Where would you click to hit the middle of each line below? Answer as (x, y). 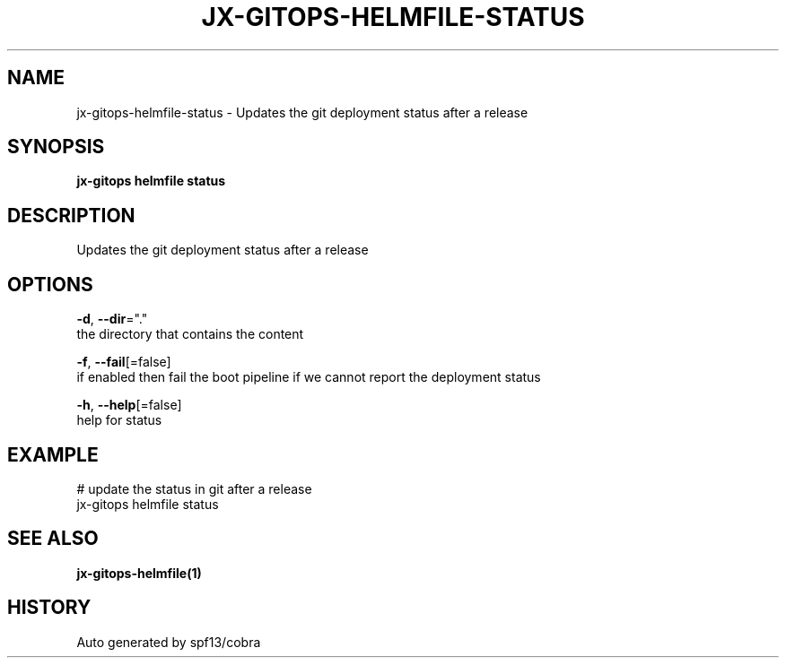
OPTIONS (50, 284)
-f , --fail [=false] (124, 362)
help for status (119, 420)
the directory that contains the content (190, 334)
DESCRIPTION (71, 215)
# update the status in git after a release (194, 488)
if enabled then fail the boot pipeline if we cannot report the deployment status (309, 377)
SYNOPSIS (56, 147)
